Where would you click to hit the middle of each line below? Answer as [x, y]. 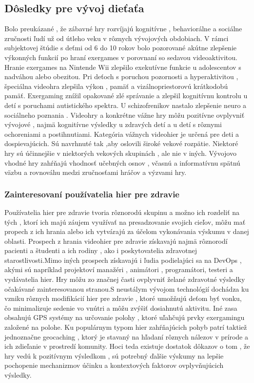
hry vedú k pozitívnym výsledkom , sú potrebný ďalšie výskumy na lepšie [114, 355]
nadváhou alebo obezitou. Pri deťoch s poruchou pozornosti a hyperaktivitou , [121, 76]
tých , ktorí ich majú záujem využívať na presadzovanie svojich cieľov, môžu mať [125, 222]
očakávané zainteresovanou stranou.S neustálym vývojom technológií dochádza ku [127, 288]
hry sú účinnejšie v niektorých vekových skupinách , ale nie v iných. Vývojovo [120, 153]
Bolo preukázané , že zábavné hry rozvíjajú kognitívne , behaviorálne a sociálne [123, 29]
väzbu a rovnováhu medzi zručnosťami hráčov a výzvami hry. [96, 172]
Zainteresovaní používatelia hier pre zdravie [92, 194]
